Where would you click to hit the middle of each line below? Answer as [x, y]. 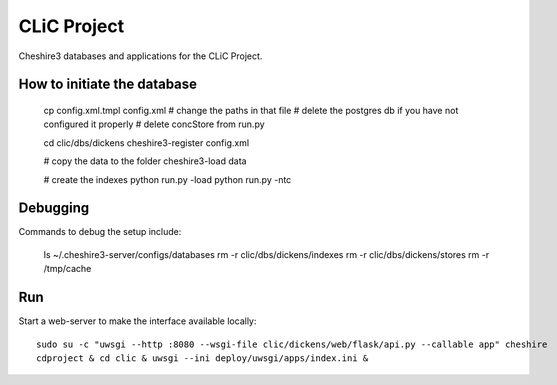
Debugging [54, 208]
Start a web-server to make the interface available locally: [137, 321]
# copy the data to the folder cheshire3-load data [145, 161]
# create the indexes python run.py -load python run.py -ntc [167, 179]
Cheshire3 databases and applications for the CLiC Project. [140, 56]
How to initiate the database [108, 84]
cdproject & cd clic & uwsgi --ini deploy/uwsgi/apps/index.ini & [202, 358]
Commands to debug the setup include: [100, 232]
